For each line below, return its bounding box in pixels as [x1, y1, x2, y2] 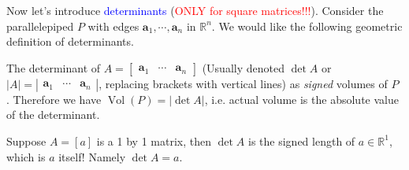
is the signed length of [248, 132, 355, 149]
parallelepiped [6, 17, 74, 34]
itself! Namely [58, 148, 126, 164]
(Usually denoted [202, 59, 284, 76]
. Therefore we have [6, 91, 102, 107]
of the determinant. [6, 106, 100, 123]
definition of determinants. [6, 33, 134, 50]
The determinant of [6, 59, 101, 76]
